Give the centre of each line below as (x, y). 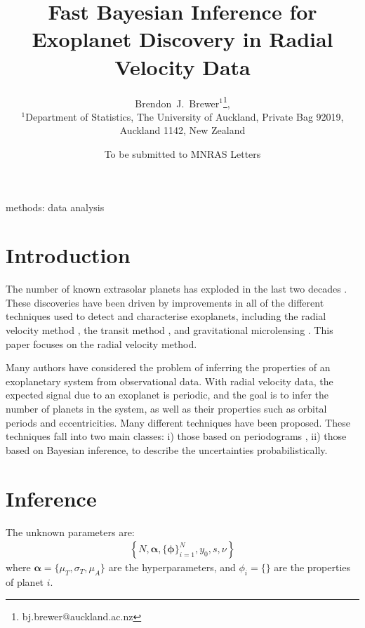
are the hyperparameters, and (172, 567)
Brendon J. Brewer (177, 103)
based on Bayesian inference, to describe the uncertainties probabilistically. (167, 449)
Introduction (68, 255)
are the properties (312, 567)
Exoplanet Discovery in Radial (182, 39)
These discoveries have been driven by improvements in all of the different (165, 302)
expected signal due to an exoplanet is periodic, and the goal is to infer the (167, 395)
